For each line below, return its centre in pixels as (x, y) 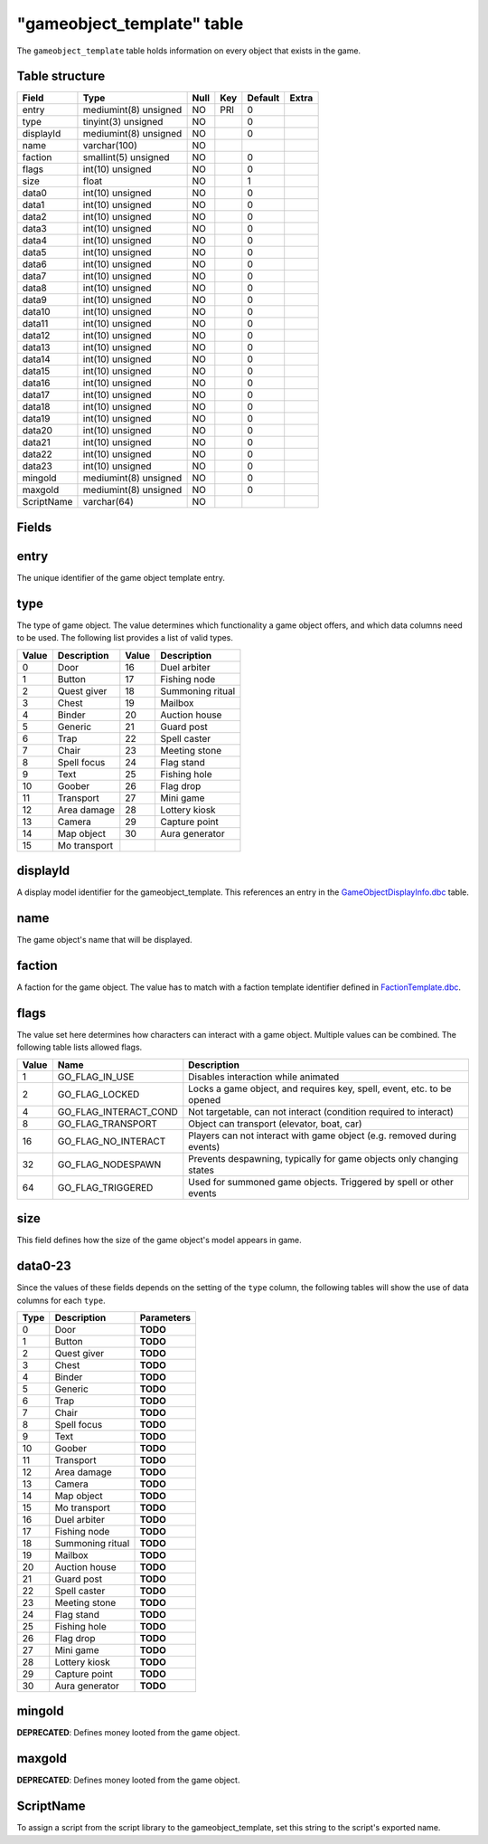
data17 (36, 395)
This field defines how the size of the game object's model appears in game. (159, 1240)
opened (205, 1099)
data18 (36, 407)
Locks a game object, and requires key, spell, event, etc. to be (320, 1088)
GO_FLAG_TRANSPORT (108, 1124)
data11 (35, 324)
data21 (37, 442)
